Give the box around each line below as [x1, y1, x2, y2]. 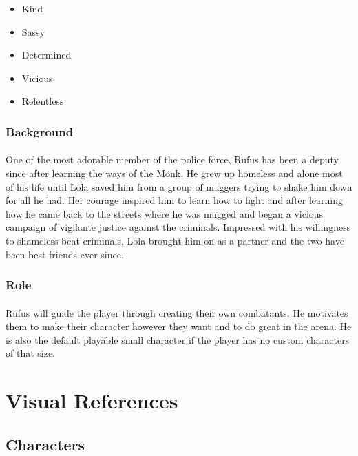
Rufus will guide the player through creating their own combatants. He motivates [6, 305, 348, 320]
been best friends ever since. [6, 247, 124, 261]
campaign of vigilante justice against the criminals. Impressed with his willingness [6, 220, 351, 234]
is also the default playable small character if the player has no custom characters [6, 332, 350, 346]
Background [6, 123, 74, 140]
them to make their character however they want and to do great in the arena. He [6, 319, 352, 333]
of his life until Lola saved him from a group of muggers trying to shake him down [6, 179, 352, 194]
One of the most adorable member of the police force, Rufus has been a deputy [6, 152, 339, 167]
